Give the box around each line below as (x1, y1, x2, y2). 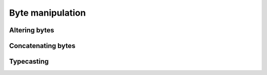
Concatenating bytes (9, 42, 76, 50)
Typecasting (9, 57, 49, 66)
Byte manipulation (9, 7, 86, 18)
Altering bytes (9, 26, 54, 34)
